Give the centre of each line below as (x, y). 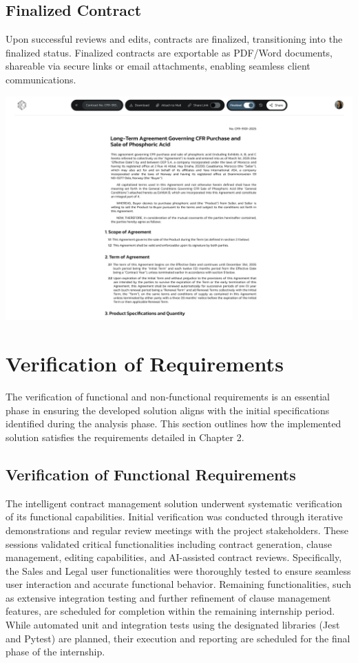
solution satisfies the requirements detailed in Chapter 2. (125, 437)
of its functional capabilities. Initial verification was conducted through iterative (174, 517)
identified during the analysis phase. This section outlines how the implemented (173, 424)
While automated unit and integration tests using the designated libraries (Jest (173, 625)
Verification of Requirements (145, 364)
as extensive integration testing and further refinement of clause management (168, 597)
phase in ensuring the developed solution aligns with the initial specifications (168, 410)
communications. (41, 79)
